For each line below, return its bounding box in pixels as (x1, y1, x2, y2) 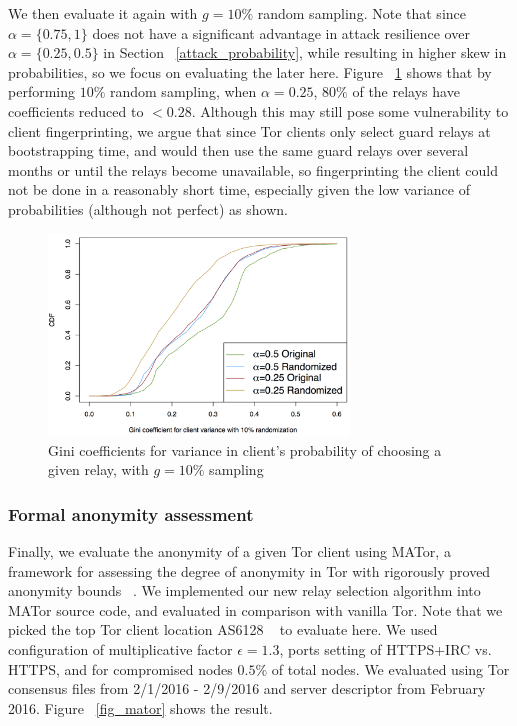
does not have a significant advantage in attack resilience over (92, 22, 470, 43)
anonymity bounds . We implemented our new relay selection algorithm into (8, 580, 481, 601)
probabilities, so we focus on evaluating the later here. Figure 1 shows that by (8, 61, 492, 82)
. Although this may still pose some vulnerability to (191, 100, 509, 121)
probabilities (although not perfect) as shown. (8, 198, 288, 219)
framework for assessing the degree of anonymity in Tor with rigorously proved (8, 560, 491, 581)
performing (8, 81, 75, 102)
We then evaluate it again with (8, 3, 198, 23)
